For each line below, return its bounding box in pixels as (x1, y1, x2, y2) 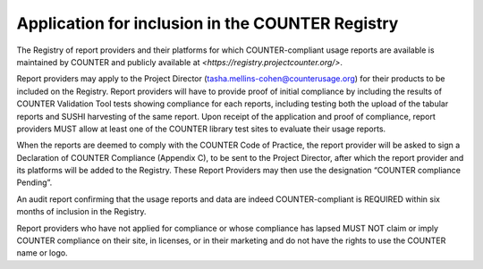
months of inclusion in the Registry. (16, 206, 147, 217)
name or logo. (16, 248, 68, 258)
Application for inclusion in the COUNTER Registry (16, 13, 399, 33)
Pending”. (16, 177, 53, 188)
